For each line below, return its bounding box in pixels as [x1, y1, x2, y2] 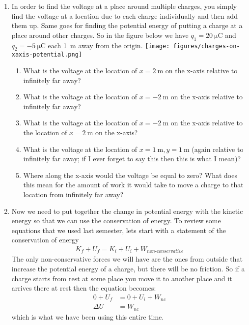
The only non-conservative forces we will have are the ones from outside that [11, 254, 243, 264]
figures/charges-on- [173, 42, 240, 50]
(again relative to [192, 144, 244, 154]
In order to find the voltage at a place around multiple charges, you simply [11, 1, 237, 11]
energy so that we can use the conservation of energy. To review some [11, 215, 221, 226]
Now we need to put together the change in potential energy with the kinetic [11, 206, 243, 216]
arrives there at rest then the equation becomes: [11, 283, 156, 293]
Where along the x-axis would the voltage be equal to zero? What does [23, 170, 237, 180]
